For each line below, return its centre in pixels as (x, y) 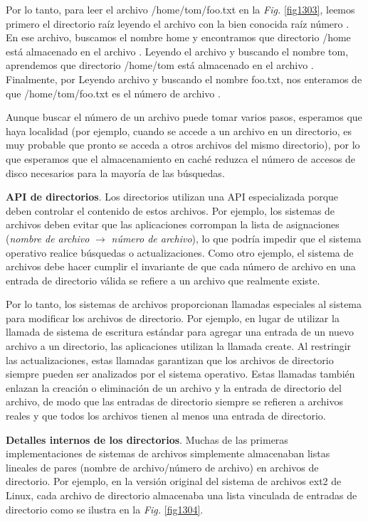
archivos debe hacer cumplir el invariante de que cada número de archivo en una (181, 266)
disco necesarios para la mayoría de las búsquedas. (115, 172)
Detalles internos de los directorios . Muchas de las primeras (147, 439)
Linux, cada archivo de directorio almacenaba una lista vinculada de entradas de (182, 495)
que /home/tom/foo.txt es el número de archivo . (113, 93)
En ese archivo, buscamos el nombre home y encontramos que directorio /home (178, 37)
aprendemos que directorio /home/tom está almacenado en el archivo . (160, 65)
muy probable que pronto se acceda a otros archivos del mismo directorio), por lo (183, 145)
